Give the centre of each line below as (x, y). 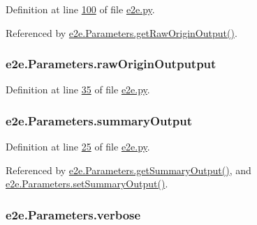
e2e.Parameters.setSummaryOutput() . (87, 184)
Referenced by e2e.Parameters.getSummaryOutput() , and (128, 170)
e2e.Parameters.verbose (73, 214)
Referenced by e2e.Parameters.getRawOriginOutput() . (122, 32)
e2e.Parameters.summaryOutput (99, 120)
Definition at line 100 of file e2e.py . (80, 9)
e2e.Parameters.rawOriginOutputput (111, 64)
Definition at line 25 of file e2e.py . (78, 147)
